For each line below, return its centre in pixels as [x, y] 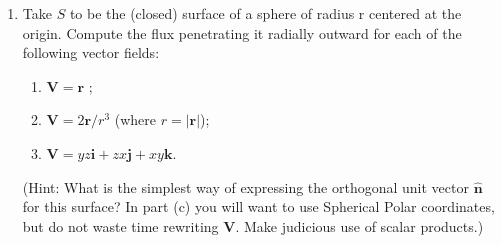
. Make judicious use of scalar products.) [359, 225]
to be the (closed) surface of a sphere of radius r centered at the [265, 13]
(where [135, 119]
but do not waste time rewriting [120, 225]
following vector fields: [91, 52]
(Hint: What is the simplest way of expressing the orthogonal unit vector [245, 186]
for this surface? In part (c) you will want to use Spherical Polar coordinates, [258, 206]
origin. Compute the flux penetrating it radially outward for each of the [242, 32]
